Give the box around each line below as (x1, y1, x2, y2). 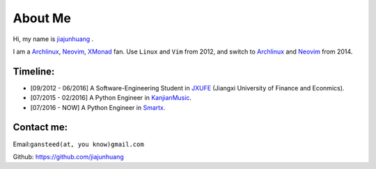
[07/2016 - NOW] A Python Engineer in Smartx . (30, 103, 166, 111)
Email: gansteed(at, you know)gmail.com (13, 140, 144, 148)
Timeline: (13, 65, 55, 77)
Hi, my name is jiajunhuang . (13, 35, 94, 43)
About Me (13, 10, 71, 26)
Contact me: (13, 122, 68, 134)
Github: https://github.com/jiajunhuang (13, 152, 125, 161)
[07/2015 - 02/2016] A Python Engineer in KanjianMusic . (30, 94, 191, 102)
